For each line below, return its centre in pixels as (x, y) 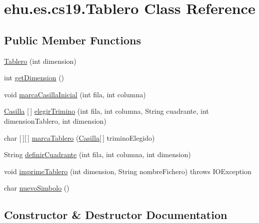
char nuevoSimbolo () (37, 188)
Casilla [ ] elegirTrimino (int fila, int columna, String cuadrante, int (106, 111)
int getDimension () (34, 78)
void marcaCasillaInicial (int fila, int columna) (75, 94)
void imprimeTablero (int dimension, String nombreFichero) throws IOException (128, 171)
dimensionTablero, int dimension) (55, 120)
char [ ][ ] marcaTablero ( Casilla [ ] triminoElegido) (79, 137)
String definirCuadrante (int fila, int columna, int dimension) (97, 154)
